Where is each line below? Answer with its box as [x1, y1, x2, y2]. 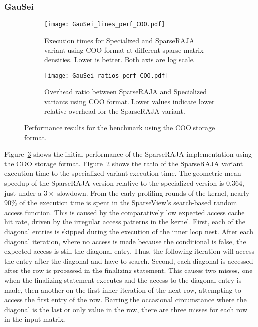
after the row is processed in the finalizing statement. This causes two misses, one [4, 265, 253, 275]
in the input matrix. [4, 314, 65, 324]
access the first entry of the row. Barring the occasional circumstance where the [4, 294, 247, 305]
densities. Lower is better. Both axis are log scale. [44, 54, 195, 65]
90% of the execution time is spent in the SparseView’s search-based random [4, 197, 237, 208]
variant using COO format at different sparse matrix [44, 45, 204, 55]
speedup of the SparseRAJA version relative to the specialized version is [4, 178, 224, 188]
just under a [4, 187, 42, 198]
